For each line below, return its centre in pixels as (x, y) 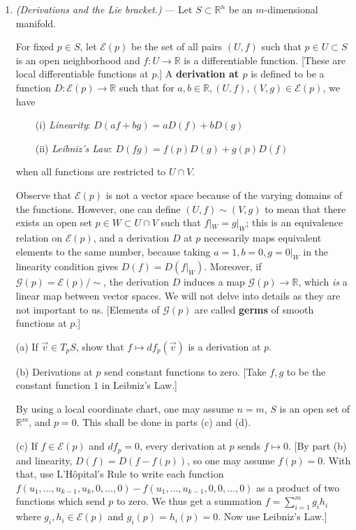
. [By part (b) (318, 446)
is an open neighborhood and (78, 60)
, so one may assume (231, 460)
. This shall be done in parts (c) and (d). (164, 422)
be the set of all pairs (177, 46)
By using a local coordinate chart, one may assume (125, 408)
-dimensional (291, 9)
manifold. (36, 23)
